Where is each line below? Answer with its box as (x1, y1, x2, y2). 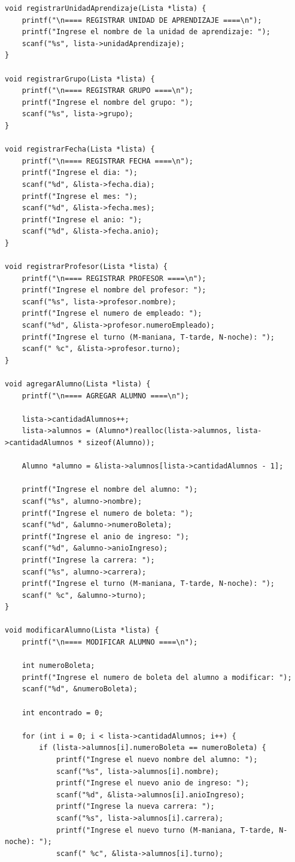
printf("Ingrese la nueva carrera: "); (56, 802, 215, 811)
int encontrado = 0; (22, 708, 104, 717)
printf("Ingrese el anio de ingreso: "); (22, 532, 189, 541)
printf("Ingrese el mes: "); (22, 192, 138, 201)
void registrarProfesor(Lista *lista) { (5, 262, 168, 271)
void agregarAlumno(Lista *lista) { (5, 380, 151, 388)
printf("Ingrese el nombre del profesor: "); (22, 286, 206, 295)
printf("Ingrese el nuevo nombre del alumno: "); (56, 755, 258, 764)
